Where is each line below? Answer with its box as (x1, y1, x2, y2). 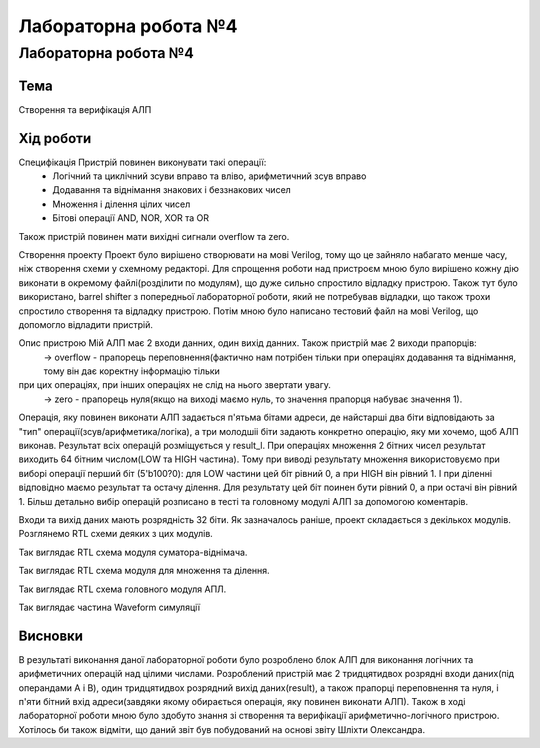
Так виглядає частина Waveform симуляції (18, 601, 200, 613)
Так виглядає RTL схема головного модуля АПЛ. (18, 583, 227, 595)
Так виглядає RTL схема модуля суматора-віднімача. (18, 546, 248, 558)
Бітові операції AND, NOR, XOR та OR (52, 212, 210, 224)
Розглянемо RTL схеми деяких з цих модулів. (18, 528, 214, 540)
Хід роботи (18, 130, 92, 147)
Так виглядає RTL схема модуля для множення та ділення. (18, 565, 270, 577)
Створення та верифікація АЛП (18, 103, 152, 115)
